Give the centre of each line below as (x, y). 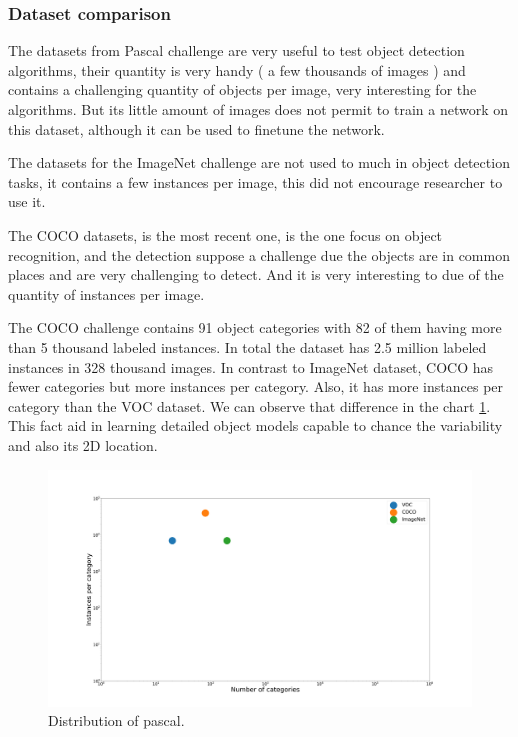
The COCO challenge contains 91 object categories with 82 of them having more (255, 327)
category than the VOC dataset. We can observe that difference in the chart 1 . (249, 405)
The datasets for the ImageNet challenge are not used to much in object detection (259, 162)
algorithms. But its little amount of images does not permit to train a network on (258, 109)
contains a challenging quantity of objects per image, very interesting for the (242, 89)
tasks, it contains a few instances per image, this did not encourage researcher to (255, 181)
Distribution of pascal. (116, 720)
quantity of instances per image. (106, 293)
